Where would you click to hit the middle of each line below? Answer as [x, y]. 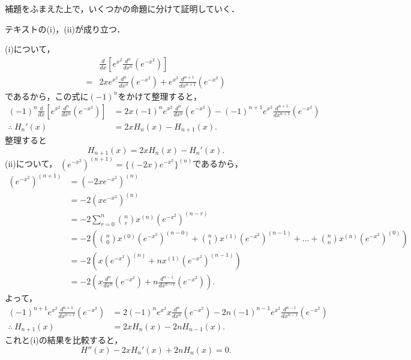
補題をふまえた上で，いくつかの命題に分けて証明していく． [122, 8]
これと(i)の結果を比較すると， [64, 340]
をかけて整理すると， [160, 96]
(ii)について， [31, 163]
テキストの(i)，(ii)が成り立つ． [65, 28]
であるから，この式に [47, 96]
